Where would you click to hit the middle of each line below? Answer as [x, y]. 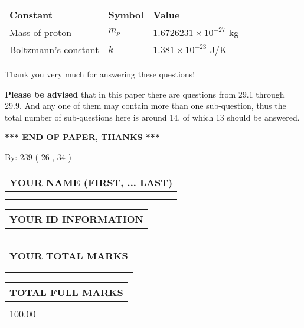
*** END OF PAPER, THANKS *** [82, 137]
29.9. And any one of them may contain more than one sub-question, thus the [146, 105]
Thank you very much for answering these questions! [100, 74]
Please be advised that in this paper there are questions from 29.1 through [145, 94]
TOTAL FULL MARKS [66, 292]
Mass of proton [41, 32]
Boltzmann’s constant [54, 49]
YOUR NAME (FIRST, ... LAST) [91, 182]
